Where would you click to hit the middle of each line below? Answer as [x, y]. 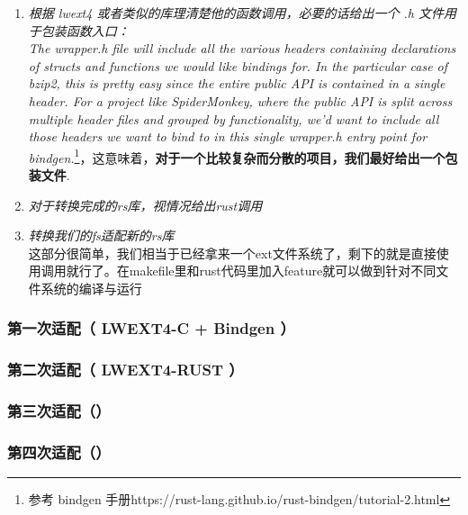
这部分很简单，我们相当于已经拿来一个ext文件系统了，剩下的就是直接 [232, 253]
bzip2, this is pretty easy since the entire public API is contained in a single [237, 83]
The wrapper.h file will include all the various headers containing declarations [242, 48]
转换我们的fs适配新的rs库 [101, 235]
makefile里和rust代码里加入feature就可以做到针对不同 [283, 271]
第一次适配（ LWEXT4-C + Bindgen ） [151, 328]
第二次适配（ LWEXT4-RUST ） [126, 370]
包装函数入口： [85, 30]
